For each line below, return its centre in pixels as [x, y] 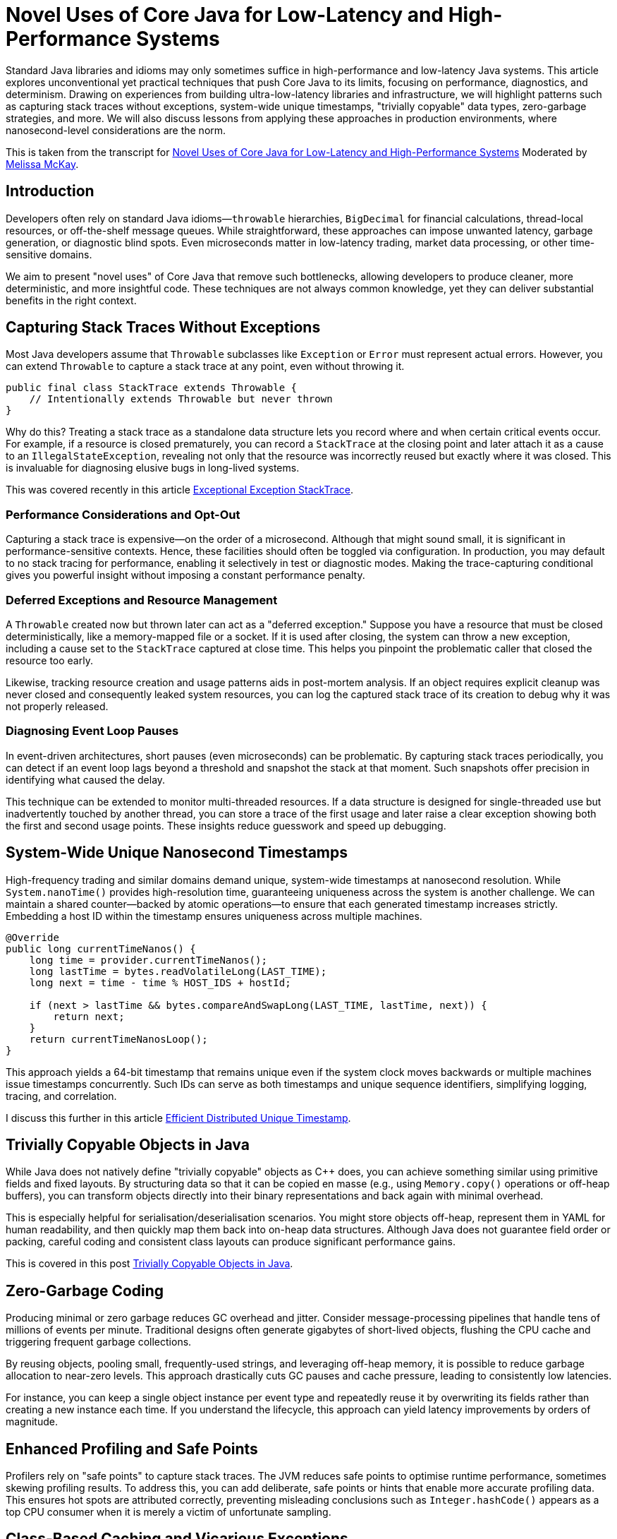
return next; [89, 1016]
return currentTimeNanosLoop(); [118, 1039]
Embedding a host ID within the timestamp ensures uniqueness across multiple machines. [214, 916]
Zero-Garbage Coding [85, 1291]
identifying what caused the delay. [86, 779]
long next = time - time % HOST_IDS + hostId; [160, 982]
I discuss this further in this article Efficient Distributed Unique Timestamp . [178, 1118]
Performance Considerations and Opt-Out [123, 514]
